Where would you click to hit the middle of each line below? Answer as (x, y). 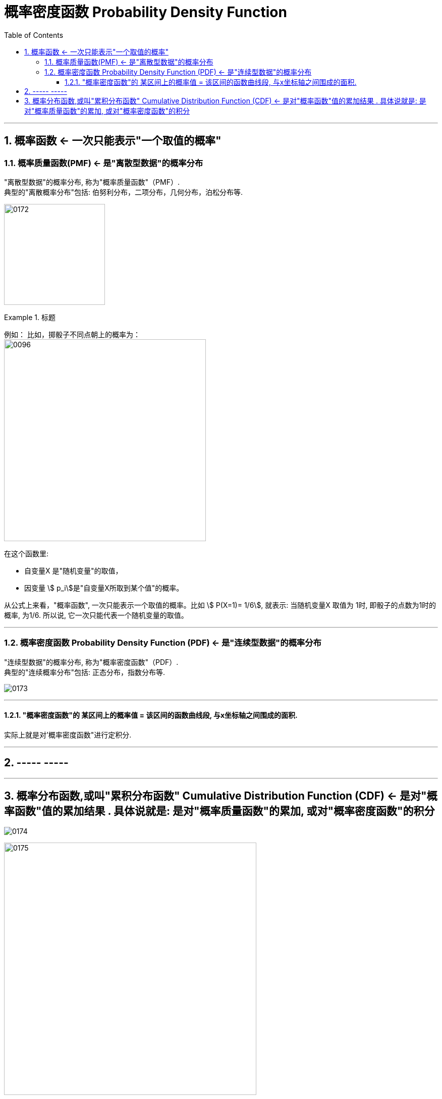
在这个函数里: (26, 553)
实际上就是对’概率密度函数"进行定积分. (68, 735)
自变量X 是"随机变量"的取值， (73, 570)
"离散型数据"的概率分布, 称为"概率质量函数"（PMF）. (92, 182)
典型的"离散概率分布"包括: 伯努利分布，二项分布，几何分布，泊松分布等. (124, 192)
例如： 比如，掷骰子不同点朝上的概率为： (72, 334)
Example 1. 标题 (30, 317)
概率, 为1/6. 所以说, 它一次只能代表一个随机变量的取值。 (96, 615)
